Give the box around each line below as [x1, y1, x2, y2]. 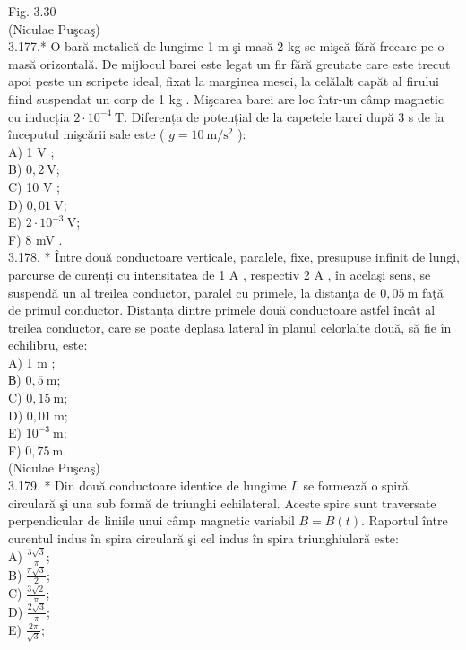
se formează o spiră [303, 476, 409, 495]
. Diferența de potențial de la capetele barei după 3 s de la [124, 107, 444, 126]
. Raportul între [360, 511, 448, 530]
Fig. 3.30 [8, 2, 56, 20]
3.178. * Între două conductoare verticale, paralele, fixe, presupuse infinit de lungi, [8, 247, 460, 266]
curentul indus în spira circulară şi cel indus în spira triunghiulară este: [8, 528, 399, 547]
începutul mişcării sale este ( [8, 125, 165, 143]
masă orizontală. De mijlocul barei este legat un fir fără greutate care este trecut [8, 54, 451, 73]
